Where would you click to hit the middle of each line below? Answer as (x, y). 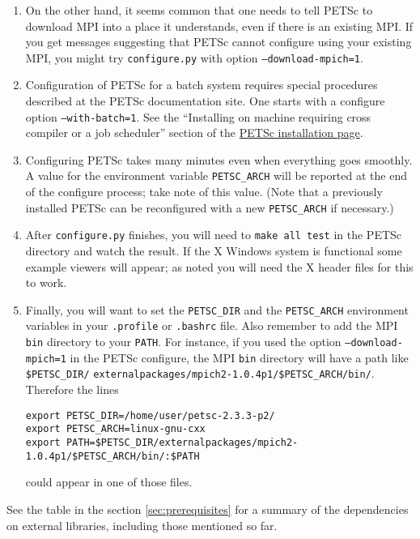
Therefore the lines (72, 389)
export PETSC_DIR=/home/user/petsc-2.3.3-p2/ (150, 415)
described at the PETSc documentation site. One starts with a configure (205, 101)
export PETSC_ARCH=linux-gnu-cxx (115, 429)
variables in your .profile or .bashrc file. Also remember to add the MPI (212, 325)
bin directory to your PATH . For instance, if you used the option (183, 342)
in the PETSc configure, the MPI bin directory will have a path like (239, 357)
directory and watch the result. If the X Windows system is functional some (214, 251)
